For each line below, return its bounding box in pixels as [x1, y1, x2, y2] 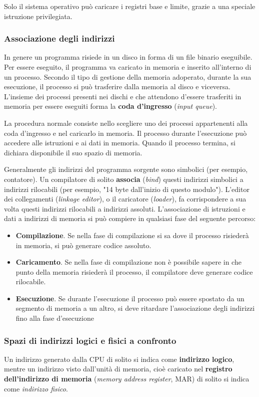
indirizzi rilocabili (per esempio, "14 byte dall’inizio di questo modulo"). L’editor [4, 183, 249, 194]
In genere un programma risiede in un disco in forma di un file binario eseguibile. [4, 52, 252, 62]
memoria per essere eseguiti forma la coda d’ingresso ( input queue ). [4, 101, 217, 111]
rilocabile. [15, 276, 46, 287]
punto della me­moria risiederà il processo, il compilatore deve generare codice [15, 266, 253, 277]
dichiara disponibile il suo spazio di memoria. [4, 147, 142, 157]
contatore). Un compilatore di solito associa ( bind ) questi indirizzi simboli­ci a [4, 173, 243, 184]
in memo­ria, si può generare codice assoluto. [15, 240, 151, 250]
